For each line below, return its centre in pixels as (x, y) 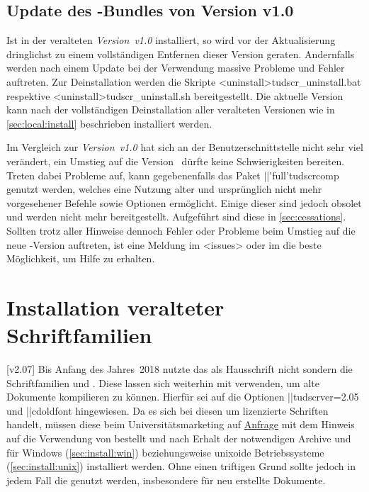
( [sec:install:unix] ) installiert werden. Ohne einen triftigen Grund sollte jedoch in (181, 466)
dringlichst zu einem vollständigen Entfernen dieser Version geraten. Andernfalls (181, 54)
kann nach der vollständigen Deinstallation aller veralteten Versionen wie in (171, 110)
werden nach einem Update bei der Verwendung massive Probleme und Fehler (176, 68)
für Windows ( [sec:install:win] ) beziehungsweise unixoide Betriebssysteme (165, 452)
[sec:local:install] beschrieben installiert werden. (109, 123)
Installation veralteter (115, 307)
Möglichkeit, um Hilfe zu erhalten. (81, 258)
